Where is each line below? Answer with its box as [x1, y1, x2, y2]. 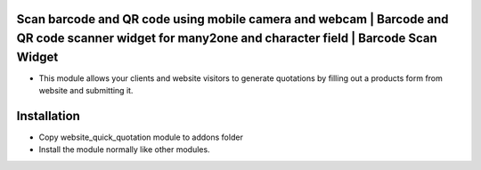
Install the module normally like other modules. [38, 144, 210, 155]
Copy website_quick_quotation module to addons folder [38, 132, 244, 142]
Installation [16, 108, 80, 124]
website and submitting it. [38, 85, 134, 96]
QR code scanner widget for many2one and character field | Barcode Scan [16, 31, 438, 46]
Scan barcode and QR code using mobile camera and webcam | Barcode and [16, 12, 449, 27]
